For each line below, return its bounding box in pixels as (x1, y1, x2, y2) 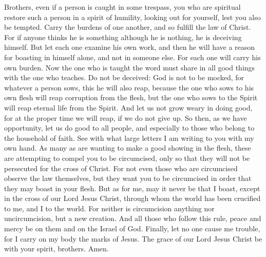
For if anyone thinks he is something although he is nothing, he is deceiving (4, 31, 242, 42)
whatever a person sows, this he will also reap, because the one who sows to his (4, 82, 254, 93)
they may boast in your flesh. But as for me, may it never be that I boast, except (4, 182, 260, 193)
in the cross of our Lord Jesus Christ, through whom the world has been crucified (4, 193, 261, 204)
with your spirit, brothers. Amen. (4, 243, 109, 254)
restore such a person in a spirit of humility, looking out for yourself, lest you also (4, 11, 261, 22)
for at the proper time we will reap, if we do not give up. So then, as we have (4, 112, 247, 123)
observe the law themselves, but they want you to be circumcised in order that (4, 173, 252, 183)
